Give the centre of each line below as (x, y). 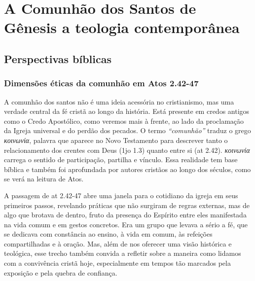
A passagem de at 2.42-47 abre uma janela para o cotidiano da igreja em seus (121, 195)
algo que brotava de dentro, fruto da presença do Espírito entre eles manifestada (125, 215)
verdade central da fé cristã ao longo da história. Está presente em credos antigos (127, 111)
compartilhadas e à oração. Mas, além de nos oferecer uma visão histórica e (118, 243)
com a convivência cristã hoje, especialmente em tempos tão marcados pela (117, 263)
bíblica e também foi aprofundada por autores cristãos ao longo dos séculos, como (127, 169)
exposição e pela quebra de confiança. (61, 272)
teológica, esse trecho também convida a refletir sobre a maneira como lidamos (123, 253)
